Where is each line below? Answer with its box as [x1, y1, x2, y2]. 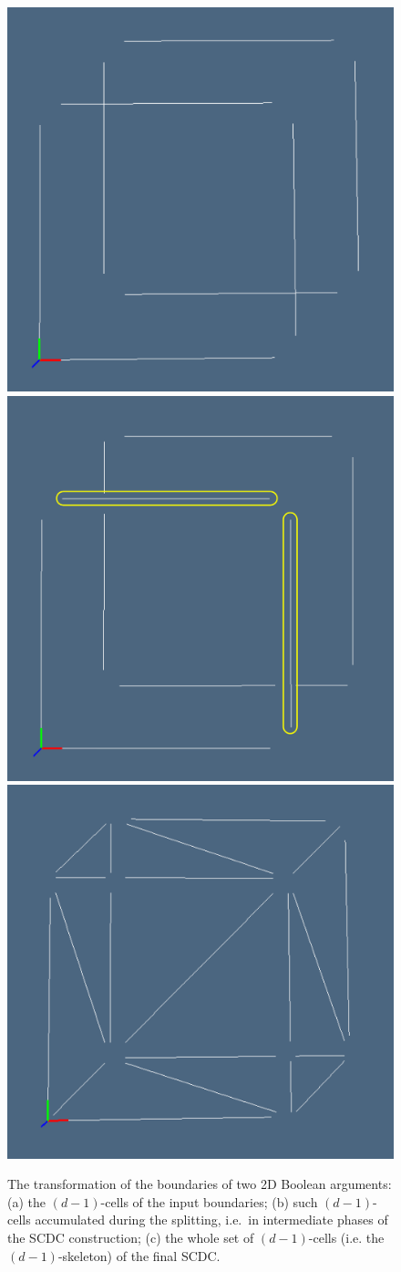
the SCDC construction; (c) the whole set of [7, 1228, 254, 1247]
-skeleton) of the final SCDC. [57, 1246, 221, 1265]
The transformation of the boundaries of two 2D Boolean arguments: [7, 1174, 392, 1194]
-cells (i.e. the [308, 1228, 385, 1247]
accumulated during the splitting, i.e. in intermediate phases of [35, 1210, 388, 1229]
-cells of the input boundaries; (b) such [100, 1192, 318, 1211]
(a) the [7, 1192, 46, 1211]
